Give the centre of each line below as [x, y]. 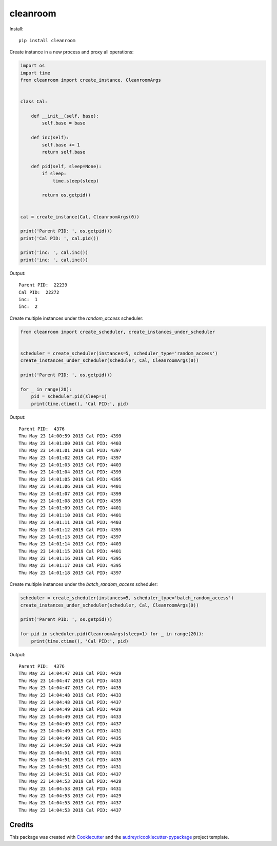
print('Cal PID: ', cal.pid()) [60, 238]
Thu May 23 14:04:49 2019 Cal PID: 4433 [70, 716]
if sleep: [54, 174]
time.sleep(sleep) [76, 181]
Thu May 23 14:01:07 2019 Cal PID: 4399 [70, 494]
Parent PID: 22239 [43, 285]
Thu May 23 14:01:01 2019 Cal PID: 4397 [70, 450]
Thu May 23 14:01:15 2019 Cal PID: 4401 [70, 551]
